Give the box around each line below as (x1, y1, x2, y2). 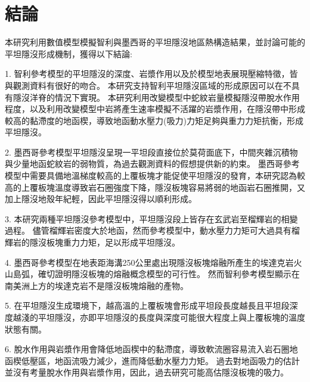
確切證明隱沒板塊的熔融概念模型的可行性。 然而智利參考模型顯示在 (38, 268, 300, 280)
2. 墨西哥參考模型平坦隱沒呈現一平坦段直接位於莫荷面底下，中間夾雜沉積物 (5, 145, 298, 158)
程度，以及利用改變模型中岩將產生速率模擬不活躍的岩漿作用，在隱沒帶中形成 (5, 103, 305, 115)
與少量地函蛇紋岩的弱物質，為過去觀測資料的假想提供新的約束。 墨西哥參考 (5, 157, 300, 170)
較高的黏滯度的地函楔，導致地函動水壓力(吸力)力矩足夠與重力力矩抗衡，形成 (5, 114, 303, 126)
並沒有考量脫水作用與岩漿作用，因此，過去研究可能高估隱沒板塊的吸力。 (5, 366, 289, 378)
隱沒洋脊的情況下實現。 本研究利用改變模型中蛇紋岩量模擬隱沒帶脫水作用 (13, 91, 300, 103)
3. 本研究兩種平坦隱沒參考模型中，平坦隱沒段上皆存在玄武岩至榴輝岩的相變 (5, 212, 298, 225)
